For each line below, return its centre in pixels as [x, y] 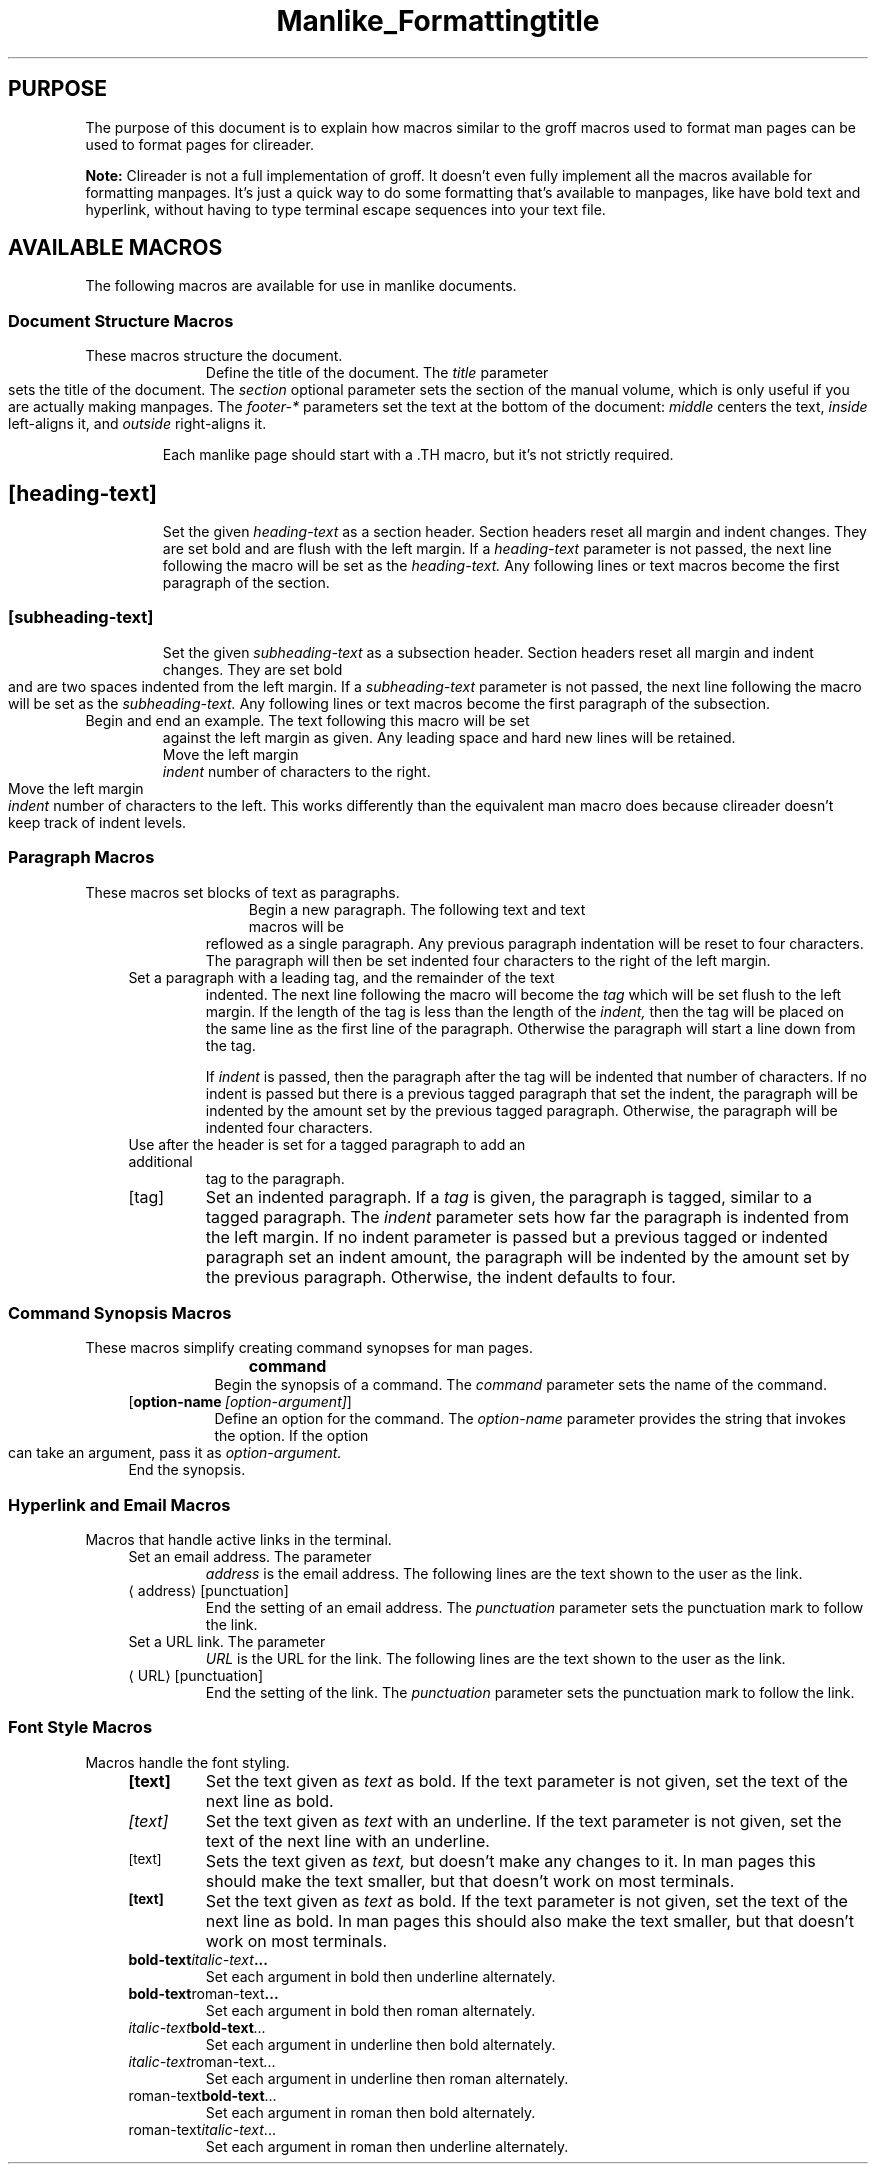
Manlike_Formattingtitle [438, 21]
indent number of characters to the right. [296, 771]
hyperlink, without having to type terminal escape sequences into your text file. [345, 209]
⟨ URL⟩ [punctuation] [196, 1676]
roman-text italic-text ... [202, 2129]
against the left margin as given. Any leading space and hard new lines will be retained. [449, 737]
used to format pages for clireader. [199, 144]
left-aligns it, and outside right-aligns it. [137, 424]
